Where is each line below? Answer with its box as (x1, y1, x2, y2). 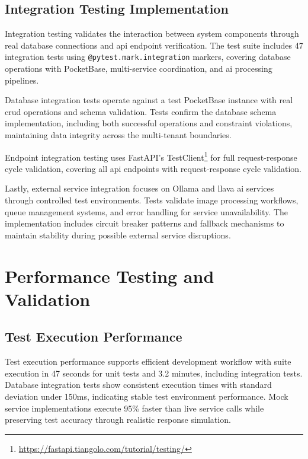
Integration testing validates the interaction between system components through (5, 27, 299, 40)
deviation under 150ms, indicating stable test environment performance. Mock (5, 390, 288, 402)
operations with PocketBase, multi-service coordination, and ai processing (5, 62, 272, 75)
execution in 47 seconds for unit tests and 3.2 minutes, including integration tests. (5, 366, 303, 379)
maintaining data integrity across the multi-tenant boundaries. (5, 129, 232, 141)
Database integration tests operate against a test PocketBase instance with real (5, 94, 293, 106)
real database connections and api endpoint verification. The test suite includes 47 (5, 39, 303, 51)
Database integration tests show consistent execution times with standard (5, 378, 272, 391)
